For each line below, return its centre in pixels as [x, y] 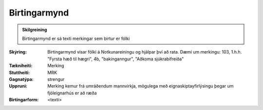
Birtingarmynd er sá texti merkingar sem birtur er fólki [76, 38]
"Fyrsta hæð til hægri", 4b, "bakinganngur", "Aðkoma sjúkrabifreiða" [116, 59]
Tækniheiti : [21, 66]
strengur [56, 79]
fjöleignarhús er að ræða [72, 93]
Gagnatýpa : [21, 79]
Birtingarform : [24, 100]
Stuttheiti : [19, 73]
